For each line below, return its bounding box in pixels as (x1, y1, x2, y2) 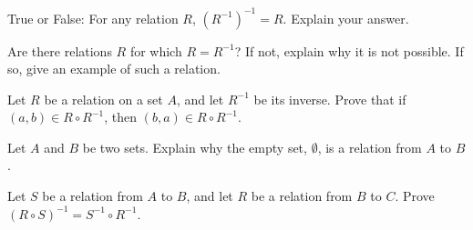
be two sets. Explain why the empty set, (82, 137, 307, 156)
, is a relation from (317, 137, 422, 156)
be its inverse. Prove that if (253, 89, 406, 108)
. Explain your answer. (283, 8, 409, 27)
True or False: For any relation (7, 8, 179, 27)
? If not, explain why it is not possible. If (234, 41, 464, 60)
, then (104, 107, 138, 126)
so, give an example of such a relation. (7, 59, 221, 78)
